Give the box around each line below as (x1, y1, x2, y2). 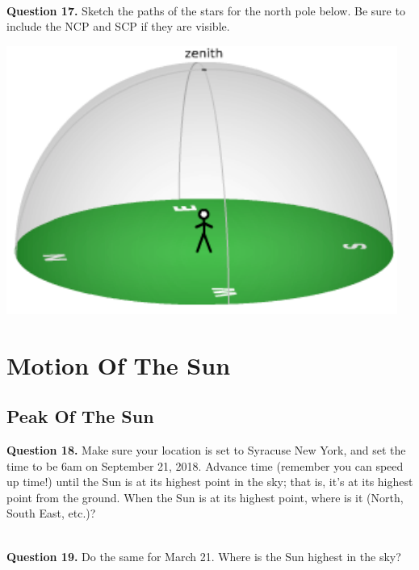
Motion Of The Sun (6, 348, 231, 381)
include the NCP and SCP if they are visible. (6, 18, 230, 35)
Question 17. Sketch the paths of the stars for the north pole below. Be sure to (6, 2, 405, 19)
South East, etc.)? (6, 505, 96, 522)
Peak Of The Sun (6, 404, 154, 429)
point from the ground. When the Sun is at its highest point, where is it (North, (6, 488, 404, 505)
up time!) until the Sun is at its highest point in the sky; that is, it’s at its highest (6, 473, 413, 490)
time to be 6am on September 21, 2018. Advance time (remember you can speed (6, 457, 404, 474)
